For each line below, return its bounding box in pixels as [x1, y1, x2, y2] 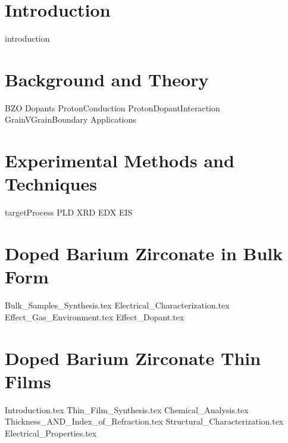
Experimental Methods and [5, 148, 234, 173]
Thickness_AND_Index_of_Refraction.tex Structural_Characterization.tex [5, 415, 284, 428]
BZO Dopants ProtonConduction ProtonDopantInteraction [5, 101, 220, 114]
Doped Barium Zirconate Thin [5, 345, 261, 370]
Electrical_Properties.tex [5, 426, 97, 439]
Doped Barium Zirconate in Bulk [5, 241, 283, 266]
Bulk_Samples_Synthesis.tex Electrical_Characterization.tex [5, 299, 230, 311]
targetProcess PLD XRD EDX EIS [5, 206, 133, 219]
